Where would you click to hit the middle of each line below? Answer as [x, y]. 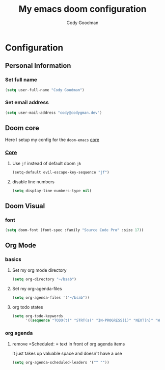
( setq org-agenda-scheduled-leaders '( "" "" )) [61, 362]
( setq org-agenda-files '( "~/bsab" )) [51, 298]
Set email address [27, 103]
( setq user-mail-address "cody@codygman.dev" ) [54, 113]
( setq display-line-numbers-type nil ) [52, 191]
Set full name [21, 80]
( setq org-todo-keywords [38, 316]
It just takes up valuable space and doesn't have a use [67, 353]
